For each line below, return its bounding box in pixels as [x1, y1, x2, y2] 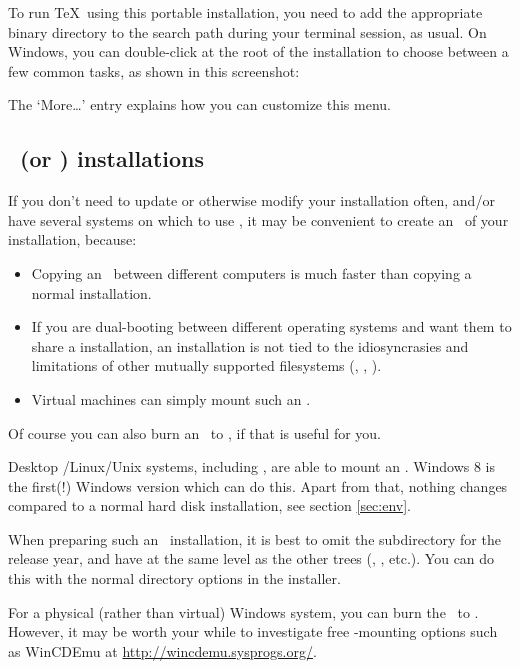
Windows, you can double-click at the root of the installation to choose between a [8, 41, 509, 62]
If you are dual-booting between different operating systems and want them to [31, 316, 512, 337]
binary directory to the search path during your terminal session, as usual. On [8, 21, 487, 42]
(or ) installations [20, 143, 204, 174]
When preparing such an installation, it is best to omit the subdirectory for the [8, 528, 501, 549]
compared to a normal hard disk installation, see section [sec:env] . [8, 495, 412, 516]
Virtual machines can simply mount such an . [31, 388, 311, 409]
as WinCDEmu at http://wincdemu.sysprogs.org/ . [8, 640, 317, 661]
